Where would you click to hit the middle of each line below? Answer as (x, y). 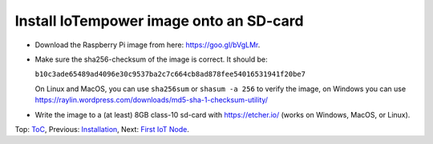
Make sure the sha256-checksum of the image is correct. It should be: (151, 59)
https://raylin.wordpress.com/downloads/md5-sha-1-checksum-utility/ (152, 100)
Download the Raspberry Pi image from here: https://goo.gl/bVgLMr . (148, 45)
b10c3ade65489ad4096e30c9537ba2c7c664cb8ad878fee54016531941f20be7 (170, 74)
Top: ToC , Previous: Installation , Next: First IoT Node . (102, 129)
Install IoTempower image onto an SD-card (159, 21)
